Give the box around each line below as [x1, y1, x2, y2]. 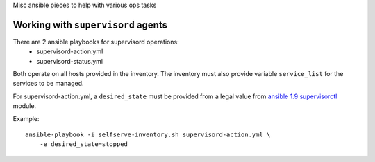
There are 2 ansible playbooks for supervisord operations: [12, 37, 180, 46]
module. [12, 102, 37, 110]
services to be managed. [12, 80, 84, 88]
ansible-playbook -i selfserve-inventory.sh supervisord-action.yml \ [25, 131, 271, 138]
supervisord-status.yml [36, 57, 103, 65]
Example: [12, 114, 40, 123]
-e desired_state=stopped [39, 141, 128, 148]
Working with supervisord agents [12, 19, 168, 30]
